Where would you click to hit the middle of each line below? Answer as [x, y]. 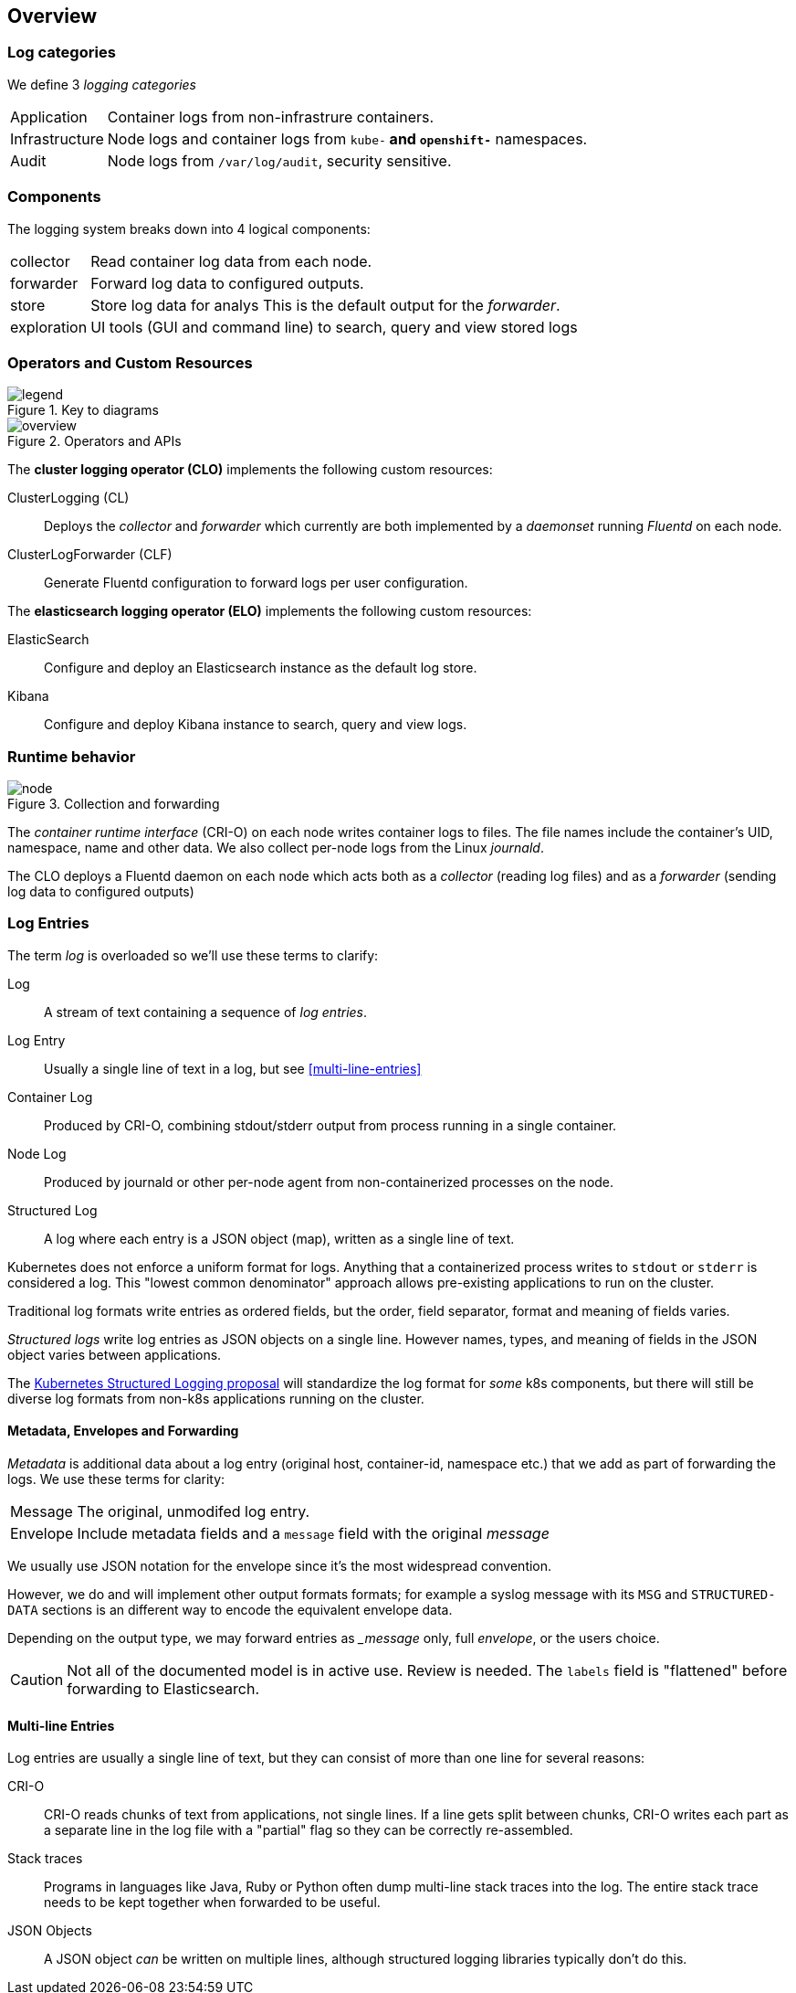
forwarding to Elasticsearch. [163, 1689]
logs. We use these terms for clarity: [116, 1479]
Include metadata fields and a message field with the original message [313, 1534]
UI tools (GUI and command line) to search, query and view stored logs [334, 327]
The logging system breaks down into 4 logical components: [189, 228]
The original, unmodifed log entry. [194, 1512]
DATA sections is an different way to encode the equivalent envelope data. [230, 1610]
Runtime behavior [72, 756]
